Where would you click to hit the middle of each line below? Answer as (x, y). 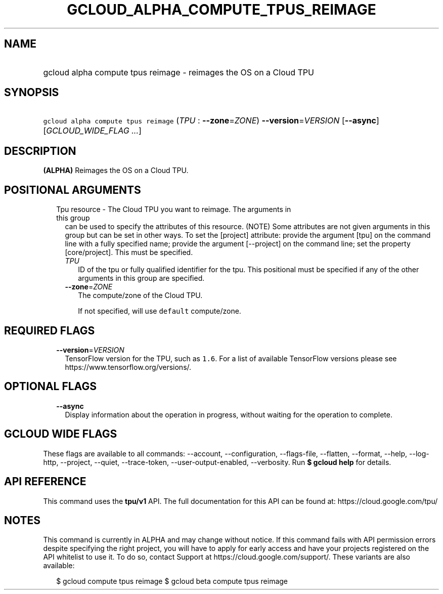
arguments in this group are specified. (141, 278)
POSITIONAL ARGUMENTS (73, 190)
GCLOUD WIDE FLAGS (61, 434)
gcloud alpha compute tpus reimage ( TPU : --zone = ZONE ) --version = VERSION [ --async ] (211, 121)
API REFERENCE (45, 482)
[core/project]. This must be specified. (129, 252)
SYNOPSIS (32, 93)
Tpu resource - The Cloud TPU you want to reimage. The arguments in (174, 209)
